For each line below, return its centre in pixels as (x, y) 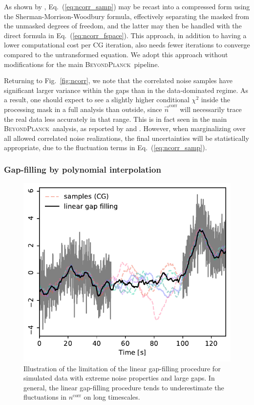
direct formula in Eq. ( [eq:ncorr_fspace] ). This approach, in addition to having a (125, 35)
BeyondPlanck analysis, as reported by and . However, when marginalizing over (125, 128)
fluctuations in (45, 397)
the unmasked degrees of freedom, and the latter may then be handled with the (123, 26)
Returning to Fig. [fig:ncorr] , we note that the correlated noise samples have (118, 80)
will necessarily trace (211, 109)
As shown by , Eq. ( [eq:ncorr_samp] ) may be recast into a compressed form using (127, 6)
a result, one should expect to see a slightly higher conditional (97, 100)
